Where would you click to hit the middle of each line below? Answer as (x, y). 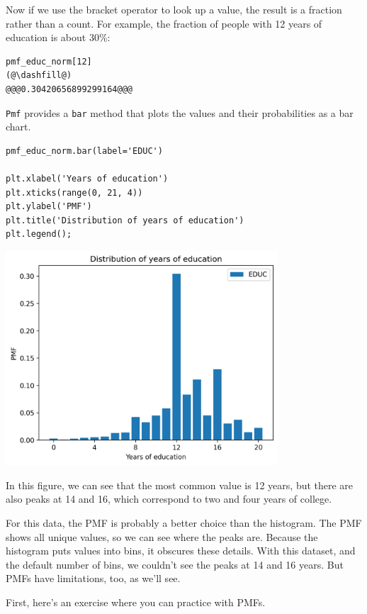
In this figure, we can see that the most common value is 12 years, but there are (180, 485)
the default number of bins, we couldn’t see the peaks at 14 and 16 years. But (175, 564)
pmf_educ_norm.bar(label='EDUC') (84, 151)
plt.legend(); (39, 234)
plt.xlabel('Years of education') (87, 179)
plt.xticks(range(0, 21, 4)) (74, 192)
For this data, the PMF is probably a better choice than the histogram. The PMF (184, 523)
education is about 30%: (58, 37)
